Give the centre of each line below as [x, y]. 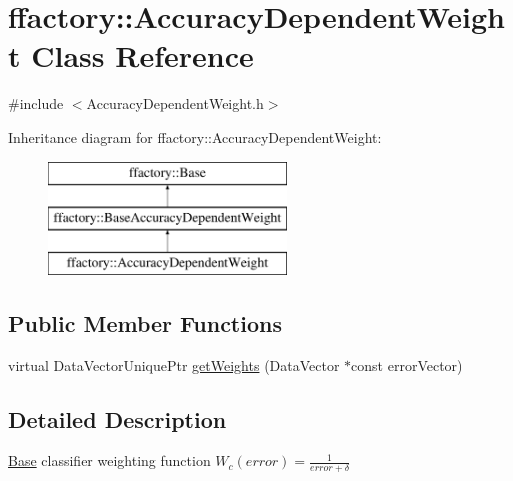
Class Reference [142, 55]
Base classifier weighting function [109, 460]
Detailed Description [117, 418]
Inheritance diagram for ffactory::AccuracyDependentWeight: [195, 136]
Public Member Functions [145, 322]
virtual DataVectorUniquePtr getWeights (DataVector [174, 364]
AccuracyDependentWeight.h [175, 103]
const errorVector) [407, 364]
